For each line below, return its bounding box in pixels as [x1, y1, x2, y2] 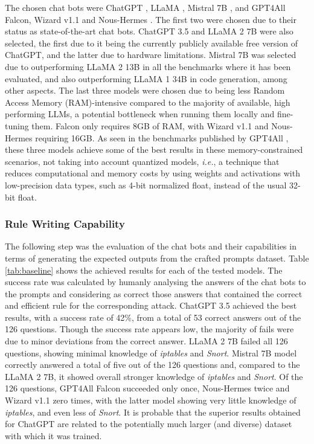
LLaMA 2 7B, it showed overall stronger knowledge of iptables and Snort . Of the [5, 370, 303, 382]
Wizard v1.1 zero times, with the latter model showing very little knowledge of [5, 394, 296, 407]
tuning [5, 119, 29, 132]
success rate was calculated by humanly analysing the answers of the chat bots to [5, 275, 306, 288]
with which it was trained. [5, 429, 102, 442]
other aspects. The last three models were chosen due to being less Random [5, 84, 285, 97]
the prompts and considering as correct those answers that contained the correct [5, 287, 303, 300]
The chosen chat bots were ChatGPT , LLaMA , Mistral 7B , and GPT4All [5, 1, 286, 13]
